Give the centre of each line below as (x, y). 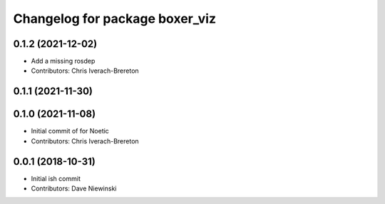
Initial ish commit (56, 178)
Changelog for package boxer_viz (115, 19)
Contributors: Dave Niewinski (74, 188)
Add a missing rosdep (63, 61)
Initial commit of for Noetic (70, 131)
